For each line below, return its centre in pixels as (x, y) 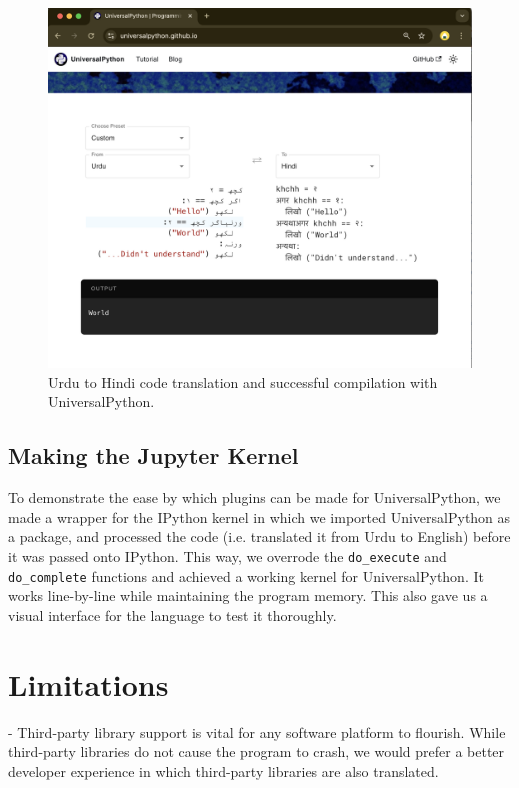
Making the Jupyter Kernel (153, 455)
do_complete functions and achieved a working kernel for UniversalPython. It (246, 575)
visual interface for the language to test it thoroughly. (172, 614)
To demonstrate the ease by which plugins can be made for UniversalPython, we (254, 497)
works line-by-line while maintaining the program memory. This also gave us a (248, 595)
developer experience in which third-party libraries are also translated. (223, 770)
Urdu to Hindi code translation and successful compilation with (243, 381)
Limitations (88, 683)
